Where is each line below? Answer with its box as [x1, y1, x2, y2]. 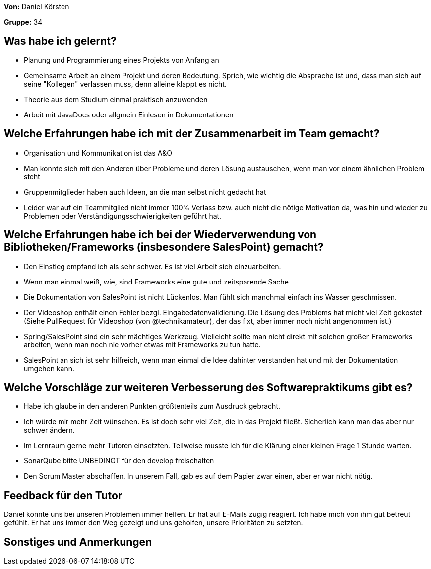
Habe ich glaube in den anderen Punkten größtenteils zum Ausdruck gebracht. [24, 402, 280, 411]
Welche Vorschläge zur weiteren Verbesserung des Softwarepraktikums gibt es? [4, 381, 413, 394]
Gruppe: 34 [4, 18, 43, 26]
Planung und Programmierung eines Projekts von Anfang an [24, 56, 219, 64]
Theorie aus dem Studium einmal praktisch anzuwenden [24, 95, 208, 104]
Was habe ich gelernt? [4, 35, 117, 48]
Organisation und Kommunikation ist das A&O [24, 148, 173, 157]
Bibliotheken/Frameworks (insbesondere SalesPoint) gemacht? [4, 241, 324, 254]
